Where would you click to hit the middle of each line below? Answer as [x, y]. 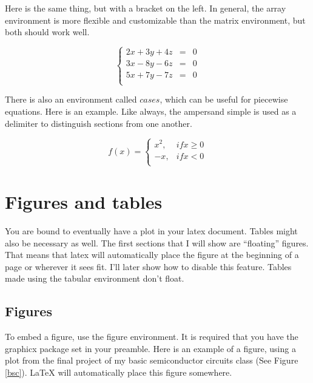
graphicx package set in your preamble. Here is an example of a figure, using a [150, 348]
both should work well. [47, 32]
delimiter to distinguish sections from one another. [99, 123]
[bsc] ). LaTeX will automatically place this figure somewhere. [119, 372]
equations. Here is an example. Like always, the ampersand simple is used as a [151, 111]
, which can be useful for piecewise [224, 99]
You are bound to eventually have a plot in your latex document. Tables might [151, 231]
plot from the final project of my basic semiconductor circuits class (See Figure [152, 360]
